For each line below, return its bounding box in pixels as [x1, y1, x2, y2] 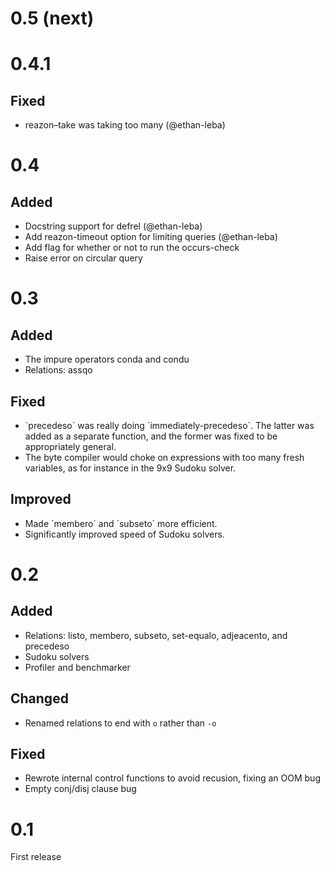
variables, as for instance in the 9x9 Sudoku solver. [24, 462, 237, 474]
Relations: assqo [24, 364, 93, 376]
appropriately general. [24, 441, 117, 452]
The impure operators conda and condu [24, 353, 190, 366]
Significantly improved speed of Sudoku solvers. [24, 528, 225, 540]
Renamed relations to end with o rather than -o [24, 717, 217, 729]
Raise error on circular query [24, 252, 143, 264]
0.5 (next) [10, 7, 95, 30]
